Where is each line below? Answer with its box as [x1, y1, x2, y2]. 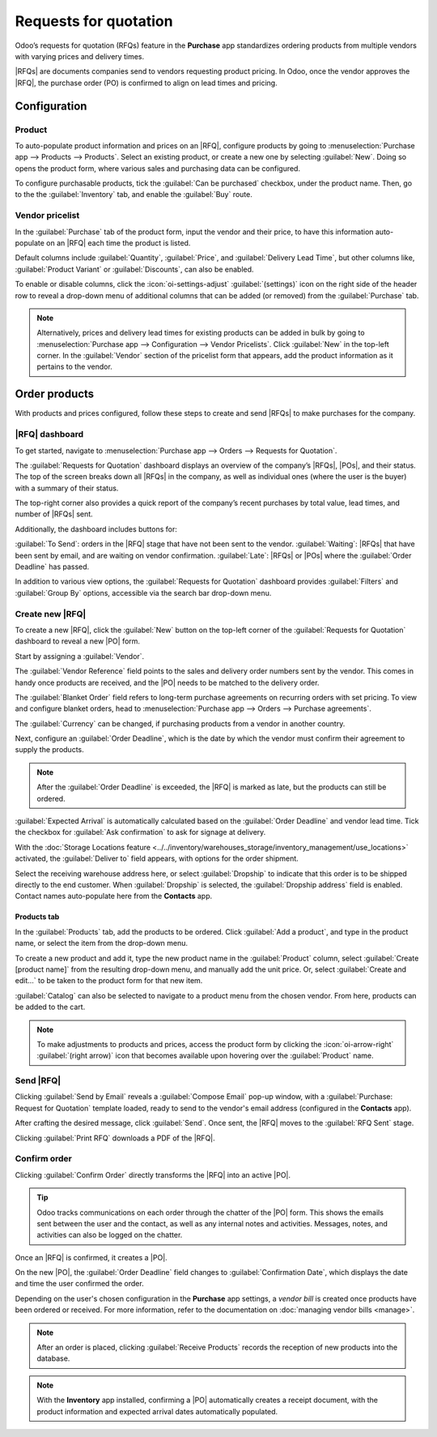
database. [36, 1354, 70, 1363]
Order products [15, 387, 95, 401]
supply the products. [15, 745, 84, 755]
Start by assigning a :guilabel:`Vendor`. [15, 651, 145, 661]
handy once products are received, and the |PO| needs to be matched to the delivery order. [15, 678, 320, 687]
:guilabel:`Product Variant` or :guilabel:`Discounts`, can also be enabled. [15, 264, 254, 274]
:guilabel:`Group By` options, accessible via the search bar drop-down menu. [15, 588, 272, 597]
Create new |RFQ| [15, 608, 87, 619]
